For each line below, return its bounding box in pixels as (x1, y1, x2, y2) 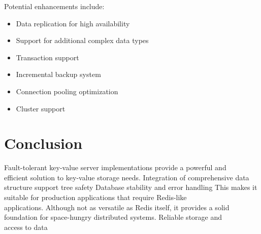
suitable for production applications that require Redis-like (4, 192, 187, 203)
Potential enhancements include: (4, 1, 105, 11)
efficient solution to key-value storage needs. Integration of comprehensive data (4, 172, 249, 182)
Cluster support (16, 103, 66, 113)
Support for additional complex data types (16, 35, 149, 46)
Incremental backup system (16, 69, 101, 80)
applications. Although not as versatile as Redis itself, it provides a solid (4, 202, 230, 212)
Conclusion (4, 133, 83, 153)
